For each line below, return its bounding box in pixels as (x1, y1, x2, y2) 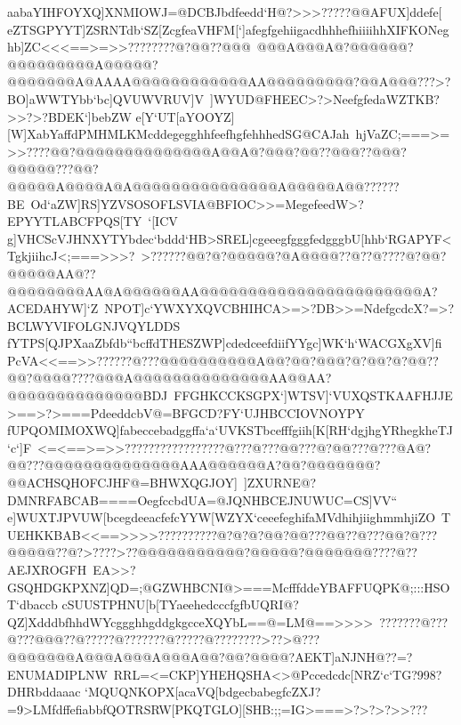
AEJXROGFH (7, 560, 87, 578)
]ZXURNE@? (243, 473, 317, 492)
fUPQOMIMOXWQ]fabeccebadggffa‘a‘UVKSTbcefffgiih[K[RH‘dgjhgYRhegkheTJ (7, 421, 453, 439)
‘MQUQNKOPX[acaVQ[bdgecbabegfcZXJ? (85, 682, 321, 701)
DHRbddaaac (7, 682, 81, 701)
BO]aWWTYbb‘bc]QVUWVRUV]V (7, 89, 204, 108)
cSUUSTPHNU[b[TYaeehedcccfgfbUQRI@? (61, 595, 299, 614)
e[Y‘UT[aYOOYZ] (135, 107, 235, 125)
